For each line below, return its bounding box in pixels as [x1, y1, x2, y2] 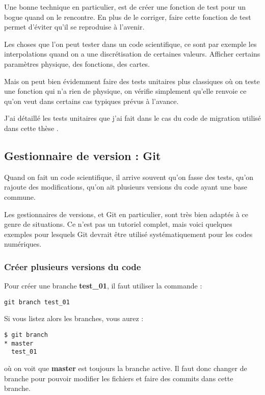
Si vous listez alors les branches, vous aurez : [4, 313, 144, 324]
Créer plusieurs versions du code [4, 260, 141, 273]
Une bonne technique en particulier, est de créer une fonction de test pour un [4, 2, 246, 12]
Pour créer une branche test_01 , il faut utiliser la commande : [4, 280, 202, 291]
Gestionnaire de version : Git [4, 147, 161, 163]
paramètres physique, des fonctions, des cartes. [4, 58, 150, 69]
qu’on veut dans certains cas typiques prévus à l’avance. [4, 95, 179, 106]
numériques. [4, 239, 42, 249]
